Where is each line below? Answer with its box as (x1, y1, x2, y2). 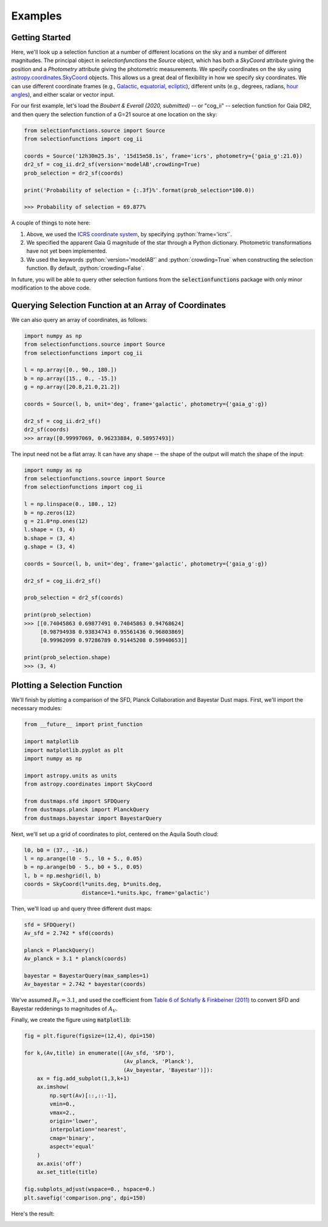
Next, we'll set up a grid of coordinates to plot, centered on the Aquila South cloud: (11, 830, 219, 837)
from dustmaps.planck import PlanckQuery (24, 806, 149, 813)
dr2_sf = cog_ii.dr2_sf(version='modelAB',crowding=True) (24, 161, 200, 168)
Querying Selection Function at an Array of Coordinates (11, 300, 226, 310)
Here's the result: (11, 1210, 55, 1217)
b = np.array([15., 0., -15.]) (24, 375, 118, 382)
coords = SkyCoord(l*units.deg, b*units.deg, (24, 881, 162, 888)
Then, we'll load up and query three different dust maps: (11, 904, 152, 912)
